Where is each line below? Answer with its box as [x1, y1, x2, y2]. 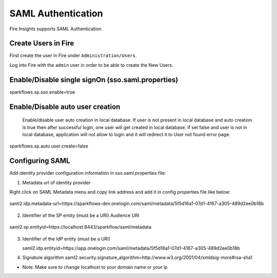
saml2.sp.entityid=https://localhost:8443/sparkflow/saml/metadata [9, 224, 151, 230]
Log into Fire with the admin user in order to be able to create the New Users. [9, 62, 174, 68]
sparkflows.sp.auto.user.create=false [9, 143, 88, 149]
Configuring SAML [9, 157, 70, 165]
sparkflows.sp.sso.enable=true [9, 89, 75, 95]
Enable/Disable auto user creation [9, 102, 121, 111]
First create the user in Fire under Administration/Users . [9, 52, 137, 59]
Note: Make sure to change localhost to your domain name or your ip [22, 264, 168, 270]
